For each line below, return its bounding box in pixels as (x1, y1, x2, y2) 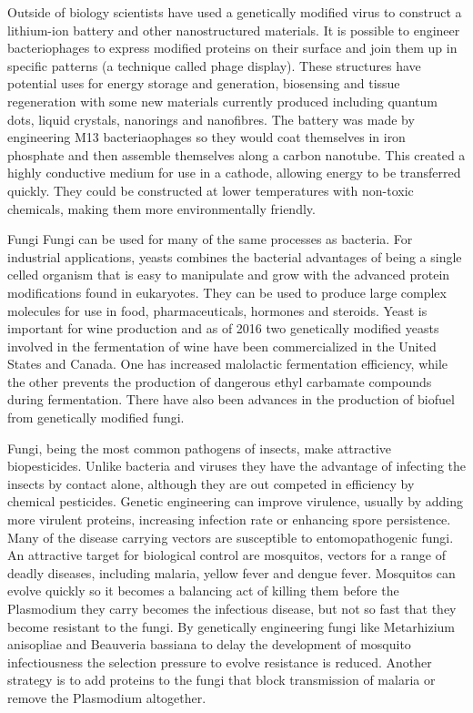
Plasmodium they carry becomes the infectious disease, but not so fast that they (7, 599, 457, 617)
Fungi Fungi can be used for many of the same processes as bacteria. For (7, 229, 413, 249)
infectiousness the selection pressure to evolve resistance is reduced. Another (7, 652, 432, 671)
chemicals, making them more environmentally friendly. (7, 199, 316, 218)
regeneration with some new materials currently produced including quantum (7, 91, 438, 110)
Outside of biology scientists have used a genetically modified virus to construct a (7, 3, 462, 21)
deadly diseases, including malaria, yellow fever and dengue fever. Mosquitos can (7, 563, 456, 582)
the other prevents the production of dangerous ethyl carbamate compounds (7, 372, 432, 391)
